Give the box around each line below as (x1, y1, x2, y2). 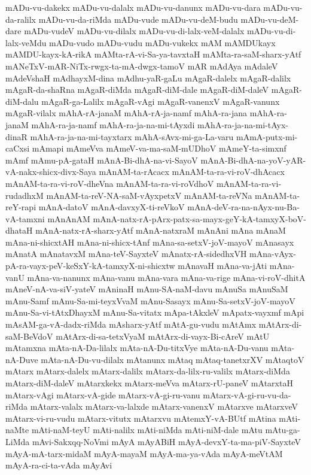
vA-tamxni (5, 212, 45, 225)
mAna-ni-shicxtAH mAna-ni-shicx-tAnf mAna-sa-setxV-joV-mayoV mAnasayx (5, 235, 294, 248)
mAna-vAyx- (249, 247, 296, 260)
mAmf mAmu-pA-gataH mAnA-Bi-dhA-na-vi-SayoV (5, 153, 198, 166)
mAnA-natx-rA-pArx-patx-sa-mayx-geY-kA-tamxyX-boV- (93, 212, 306, 225)
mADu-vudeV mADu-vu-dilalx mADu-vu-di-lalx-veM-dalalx (24, 25, 245, 37)
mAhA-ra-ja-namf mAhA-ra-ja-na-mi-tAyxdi (31, 118, 195, 131)
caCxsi (5, 142, 30, 155)
